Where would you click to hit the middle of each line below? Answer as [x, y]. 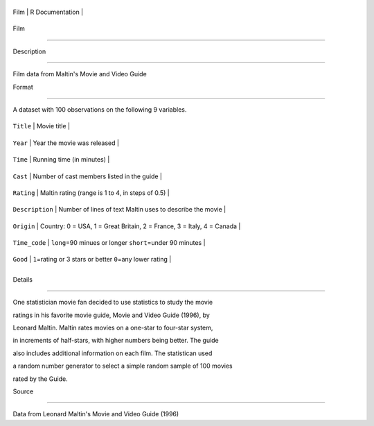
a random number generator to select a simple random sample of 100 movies [123, 366]
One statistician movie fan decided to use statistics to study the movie [113, 303]
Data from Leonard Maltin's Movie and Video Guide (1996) [96, 414]
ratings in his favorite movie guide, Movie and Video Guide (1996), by [112, 315]
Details [23, 279]
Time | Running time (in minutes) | [61, 160]
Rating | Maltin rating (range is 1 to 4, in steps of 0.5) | [91, 193]
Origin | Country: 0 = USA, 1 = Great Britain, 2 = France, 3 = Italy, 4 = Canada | [127, 226]
